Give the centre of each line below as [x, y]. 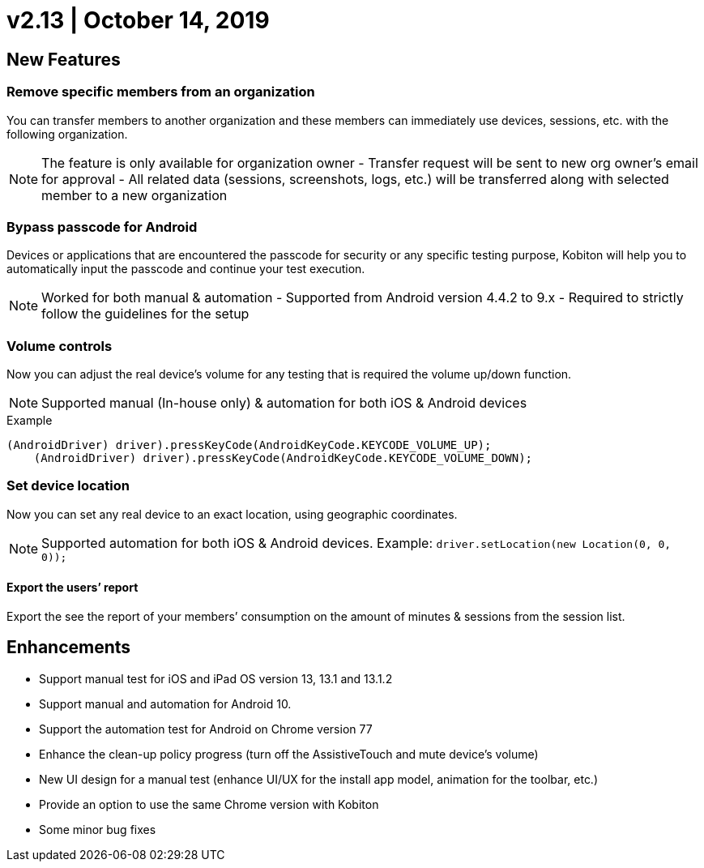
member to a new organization [134, 195]
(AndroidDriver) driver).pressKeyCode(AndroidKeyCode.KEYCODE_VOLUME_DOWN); [283, 458]
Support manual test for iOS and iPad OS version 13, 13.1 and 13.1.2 [216, 678]
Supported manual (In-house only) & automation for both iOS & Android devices [284, 403]
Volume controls [60, 346]
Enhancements [69, 648]
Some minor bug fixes [98, 829]
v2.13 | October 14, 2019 [138, 20]
